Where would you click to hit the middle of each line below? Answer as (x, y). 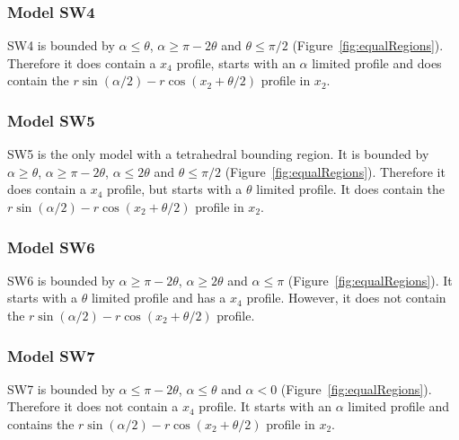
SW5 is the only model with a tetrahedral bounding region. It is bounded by (218, 154)
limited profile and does (377, 62)
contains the (41, 424)
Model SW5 (51, 120)
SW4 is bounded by (61, 45)
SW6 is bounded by (61, 280)
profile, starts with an (236, 62)
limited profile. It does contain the (350, 189)
